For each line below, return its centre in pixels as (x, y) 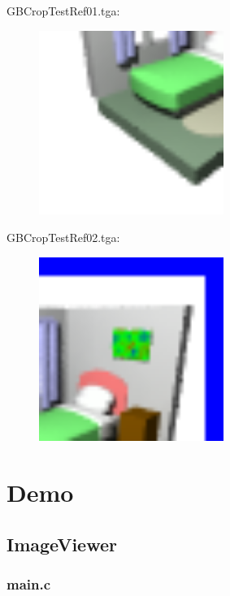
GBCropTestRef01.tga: (63, 11)
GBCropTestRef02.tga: (63, 237)
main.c (29, 583)
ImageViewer (62, 544)
